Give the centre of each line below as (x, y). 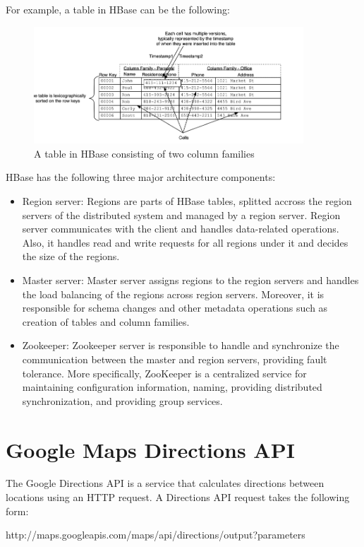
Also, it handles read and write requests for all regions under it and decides (185, 242)
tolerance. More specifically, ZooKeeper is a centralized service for (164, 373)
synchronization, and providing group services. (122, 400)
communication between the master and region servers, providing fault (175, 359)
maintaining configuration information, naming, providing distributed (172, 387)
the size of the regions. (71, 256)
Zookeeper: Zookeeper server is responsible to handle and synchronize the (181, 345)
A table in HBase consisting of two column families (144, 153)
